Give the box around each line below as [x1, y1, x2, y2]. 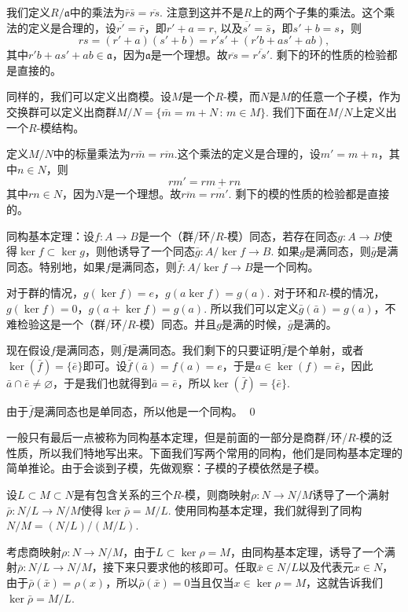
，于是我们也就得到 [53, 374, 153, 390]
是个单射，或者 [286, 342, 364, 358]
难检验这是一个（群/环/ [6, 315, 127, 332]
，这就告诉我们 [305, 574, 383, 591]
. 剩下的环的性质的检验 [270, 46, 387, 63]
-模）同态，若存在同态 [223, 227, 338, 244]
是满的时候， [222, 315, 288, 332]
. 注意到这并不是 [160, 4, 244, 20]
